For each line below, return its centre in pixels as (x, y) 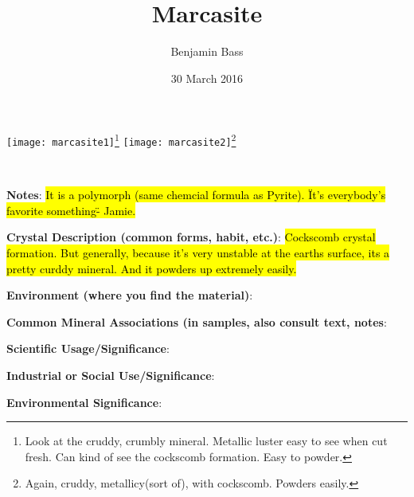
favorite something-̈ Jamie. (71, 210)
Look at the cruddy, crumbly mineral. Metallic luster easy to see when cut (206, 441)
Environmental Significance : (84, 402)
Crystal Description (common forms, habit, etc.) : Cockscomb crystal (191, 237)
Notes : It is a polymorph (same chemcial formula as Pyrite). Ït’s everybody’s (196, 195)
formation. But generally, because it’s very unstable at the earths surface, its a (198, 252)
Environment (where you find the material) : (130, 295)
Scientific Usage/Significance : (88, 348)
